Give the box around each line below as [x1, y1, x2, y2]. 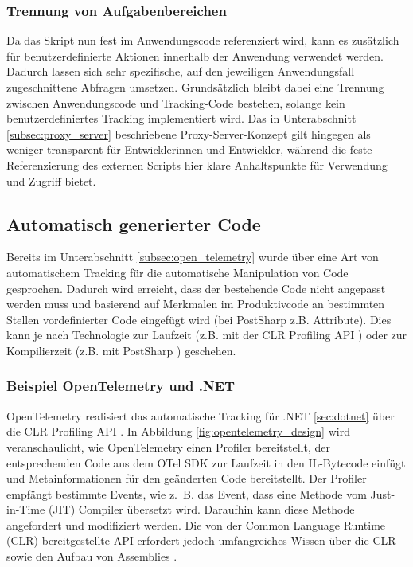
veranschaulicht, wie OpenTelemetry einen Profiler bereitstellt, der [6, 438, 330, 455]
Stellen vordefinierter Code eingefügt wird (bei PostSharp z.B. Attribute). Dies [6, 311, 392, 327]
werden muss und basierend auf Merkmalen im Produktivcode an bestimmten [6, 295, 385, 312]
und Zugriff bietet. [6, 172, 96, 189]
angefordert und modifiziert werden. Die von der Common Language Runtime [6, 516, 386, 533]
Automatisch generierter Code [6, 211, 261, 236]
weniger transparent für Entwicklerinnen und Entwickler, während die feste [6, 141, 372, 158]
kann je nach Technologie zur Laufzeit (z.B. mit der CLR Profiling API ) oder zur [6, 327, 407, 343]
